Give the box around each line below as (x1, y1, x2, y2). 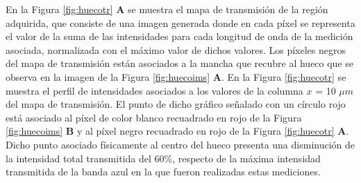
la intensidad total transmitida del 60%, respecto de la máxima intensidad (6, 151, 321, 165)
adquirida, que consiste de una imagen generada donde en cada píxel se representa (6, 15, 355, 30)
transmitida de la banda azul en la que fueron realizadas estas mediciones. (6, 164, 321, 179)
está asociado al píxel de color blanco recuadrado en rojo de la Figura (6, 110, 302, 124)
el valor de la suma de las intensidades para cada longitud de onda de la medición (6, 29, 353, 44)
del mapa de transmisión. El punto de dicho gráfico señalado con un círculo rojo (6, 97, 346, 111)
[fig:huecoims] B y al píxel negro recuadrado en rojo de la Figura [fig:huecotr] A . (6, 124, 349, 138)
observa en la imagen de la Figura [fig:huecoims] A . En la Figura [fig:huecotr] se (6, 69, 346, 84)
